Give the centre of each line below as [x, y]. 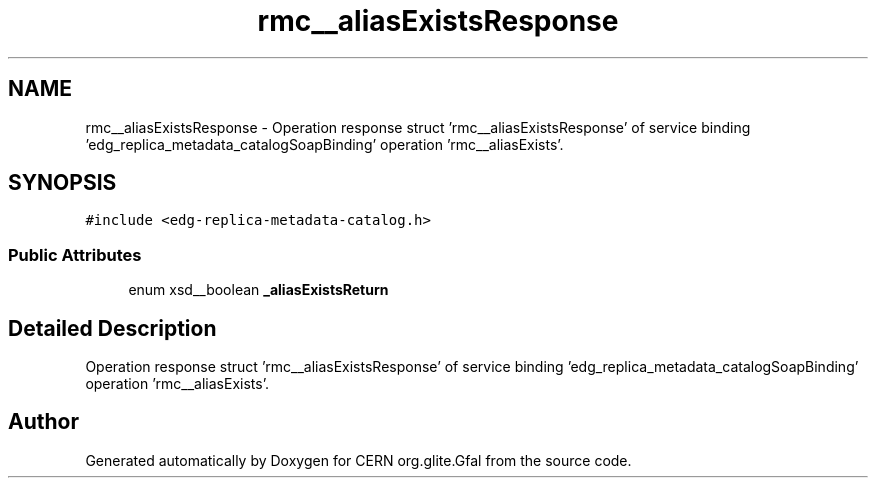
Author [43, 422]
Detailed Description [112, 328]
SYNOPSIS [62, 183]
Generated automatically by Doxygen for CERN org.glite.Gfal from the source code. [358, 460]
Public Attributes [75, 254]
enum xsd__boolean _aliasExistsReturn [258, 290]
